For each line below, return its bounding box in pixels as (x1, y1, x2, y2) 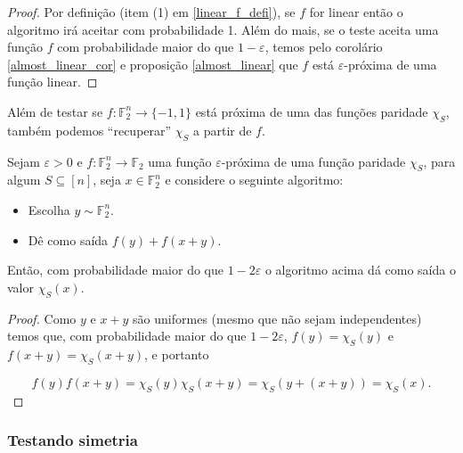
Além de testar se (7, 102, 103, 120)
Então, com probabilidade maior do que (7, 260, 223, 279)
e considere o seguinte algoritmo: (165, 170, 344, 189)
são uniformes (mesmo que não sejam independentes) (133, 309, 422, 327)
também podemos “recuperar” (7, 120, 172, 139)
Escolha (28, 200, 70, 218)
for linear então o (309, 3, 403, 21)
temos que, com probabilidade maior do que (7, 326, 247, 345)
